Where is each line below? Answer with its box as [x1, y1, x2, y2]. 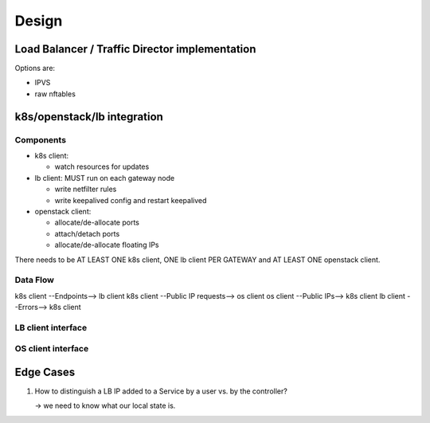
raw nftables [34, 88, 76, 99]
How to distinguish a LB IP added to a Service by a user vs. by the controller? [34, 386, 288, 396]
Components [14, 134, 67, 145]
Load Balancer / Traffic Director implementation [14, 42, 256, 56]
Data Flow [14, 275, 55, 286]
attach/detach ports [54, 229, 120, 238]
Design [14, 12, 63, 29]
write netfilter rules [54, 184, 117, 194]
